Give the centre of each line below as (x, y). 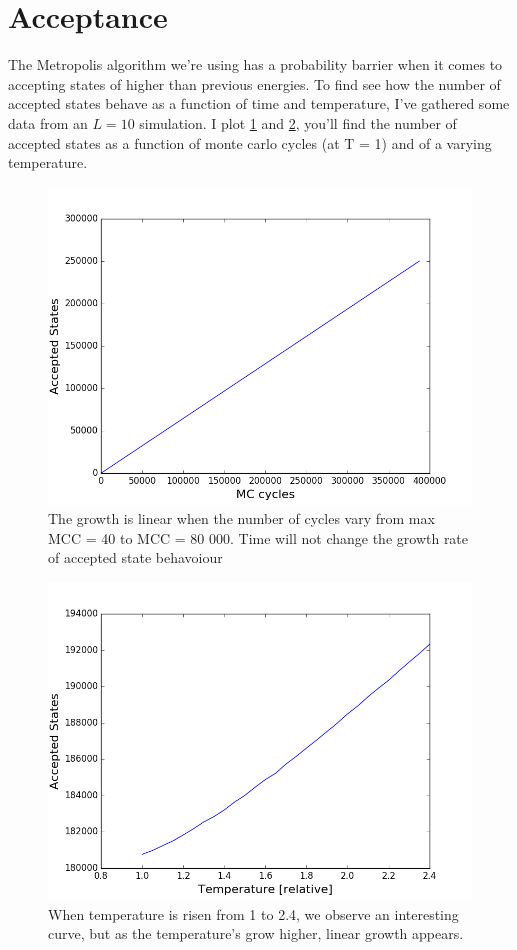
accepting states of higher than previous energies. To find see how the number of (254, 83)
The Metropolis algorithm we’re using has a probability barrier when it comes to (255, 64)
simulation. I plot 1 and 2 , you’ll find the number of (298, 122)
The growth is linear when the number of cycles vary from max (241, 518)
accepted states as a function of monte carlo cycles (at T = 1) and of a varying (250, 142)
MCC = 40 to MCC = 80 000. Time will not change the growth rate (258, 537)
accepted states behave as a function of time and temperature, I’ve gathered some (259, 103)
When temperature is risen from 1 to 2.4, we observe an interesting (253, 913)
